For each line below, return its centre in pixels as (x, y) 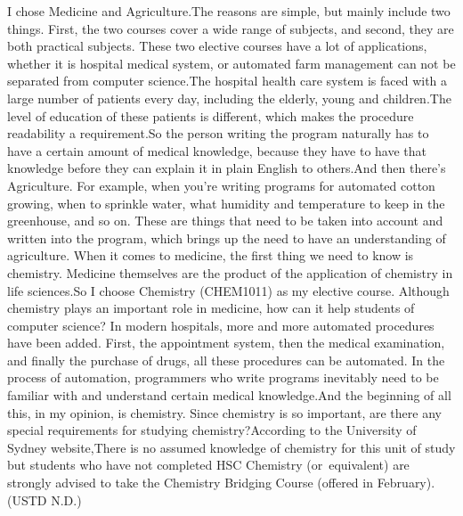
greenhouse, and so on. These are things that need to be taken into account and (225, 221)
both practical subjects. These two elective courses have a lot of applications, (217, 46)
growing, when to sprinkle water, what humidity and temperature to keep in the (226, 203)
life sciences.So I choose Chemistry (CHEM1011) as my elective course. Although (228, 290)
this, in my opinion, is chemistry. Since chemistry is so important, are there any (224, 412)
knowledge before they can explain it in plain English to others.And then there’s (227, 168)
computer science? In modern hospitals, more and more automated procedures (221, 325)
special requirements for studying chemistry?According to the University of (212, 430)
